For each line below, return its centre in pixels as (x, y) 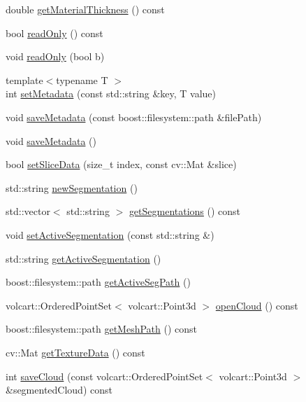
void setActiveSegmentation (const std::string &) (110, 234)
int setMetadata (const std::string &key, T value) (111, 93)
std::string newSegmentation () (72, 187)
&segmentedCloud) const (59, 390)
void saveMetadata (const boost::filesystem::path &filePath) (134, 117)
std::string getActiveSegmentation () (83, 258)
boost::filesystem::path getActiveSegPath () (98, 282)
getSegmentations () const (185, 211)
